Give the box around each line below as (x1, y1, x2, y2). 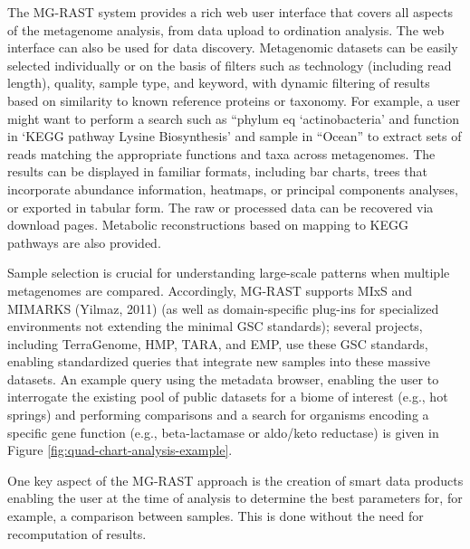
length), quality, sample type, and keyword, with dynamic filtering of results (7, 73, 430, 92)
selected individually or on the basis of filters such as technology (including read (7, 55, 452, 74)
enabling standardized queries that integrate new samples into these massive (7, 352, 430, 371)
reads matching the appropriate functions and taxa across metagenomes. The (7, 144, 436, 163)
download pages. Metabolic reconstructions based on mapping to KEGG (7, 215, 408, 234)
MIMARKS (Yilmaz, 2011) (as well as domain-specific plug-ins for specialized (7, 298, 439, 317)
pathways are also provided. (7, 232, 161, 251)
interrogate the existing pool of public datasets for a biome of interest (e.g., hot (7, 387, 448, 406)
